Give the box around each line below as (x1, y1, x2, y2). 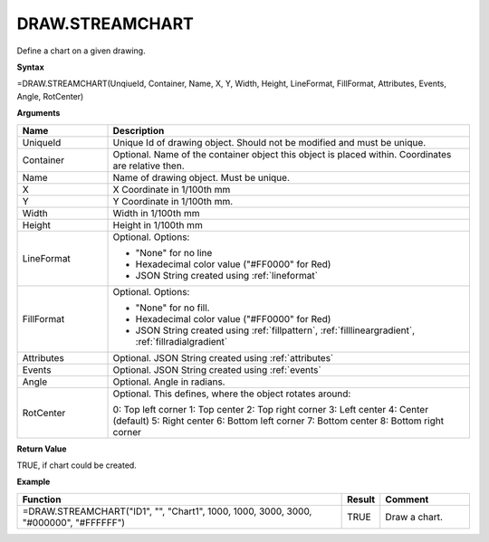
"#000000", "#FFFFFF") (22, 516, 126, 528)
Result (347, 493, 376, 506)
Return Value (16, 443, 67, 454)
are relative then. (112, 159, 185, 172)
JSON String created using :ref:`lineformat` (135, 269, 319, 281)
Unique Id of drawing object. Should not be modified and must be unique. (112, 136, 427, 148)
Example (16, 476, 51, 488)
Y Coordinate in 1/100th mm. (112, 195, 234, 207)
